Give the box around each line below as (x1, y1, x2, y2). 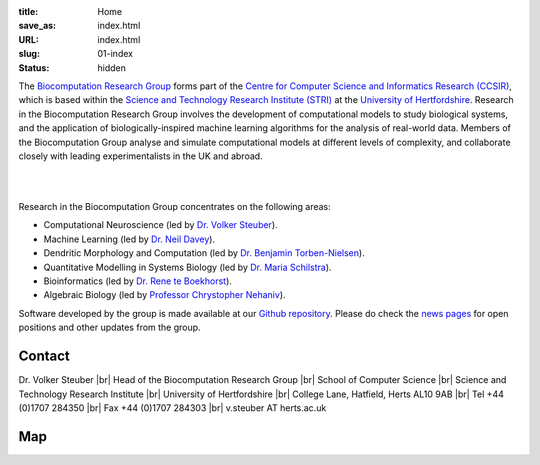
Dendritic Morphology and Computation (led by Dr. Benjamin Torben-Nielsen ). (43, 247, 365, 259)
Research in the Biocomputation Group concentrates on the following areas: (18, 201, 332, 213)
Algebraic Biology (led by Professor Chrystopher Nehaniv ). (43, 289, 286, 301)
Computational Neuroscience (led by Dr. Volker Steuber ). (43, 219, 279, 231)
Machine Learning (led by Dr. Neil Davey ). (43, 233, 215, 245)
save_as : (18, 20, 57, 32)
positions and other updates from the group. (18, 321, 201, 334)
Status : (18, 61, 50, 74)
